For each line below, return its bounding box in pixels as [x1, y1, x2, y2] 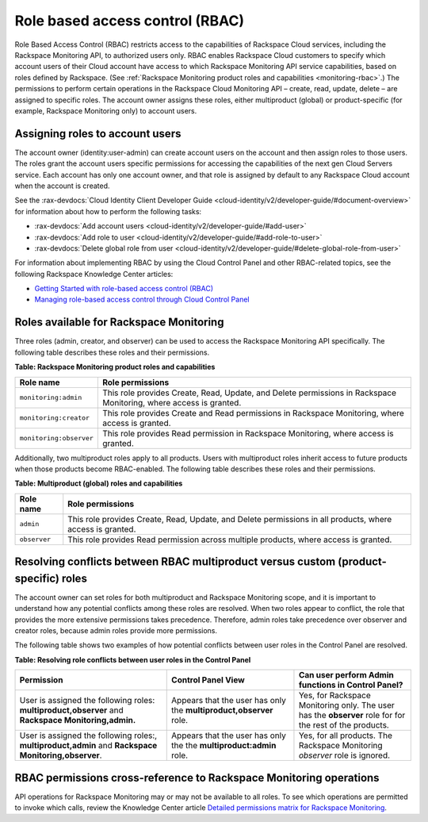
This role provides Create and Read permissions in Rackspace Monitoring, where [101, 407, 404, 418]
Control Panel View [171, 674, 245, 686]
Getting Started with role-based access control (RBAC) [34, 284, 214, 294]
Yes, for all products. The [298, 730, 392, 741]
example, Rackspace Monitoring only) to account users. [14, 106, 197, 115]
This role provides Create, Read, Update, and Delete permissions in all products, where [67, 513, 392, 524]
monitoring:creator [19, 413, 90, 422]
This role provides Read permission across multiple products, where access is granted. [67, 534, 392, 545]
